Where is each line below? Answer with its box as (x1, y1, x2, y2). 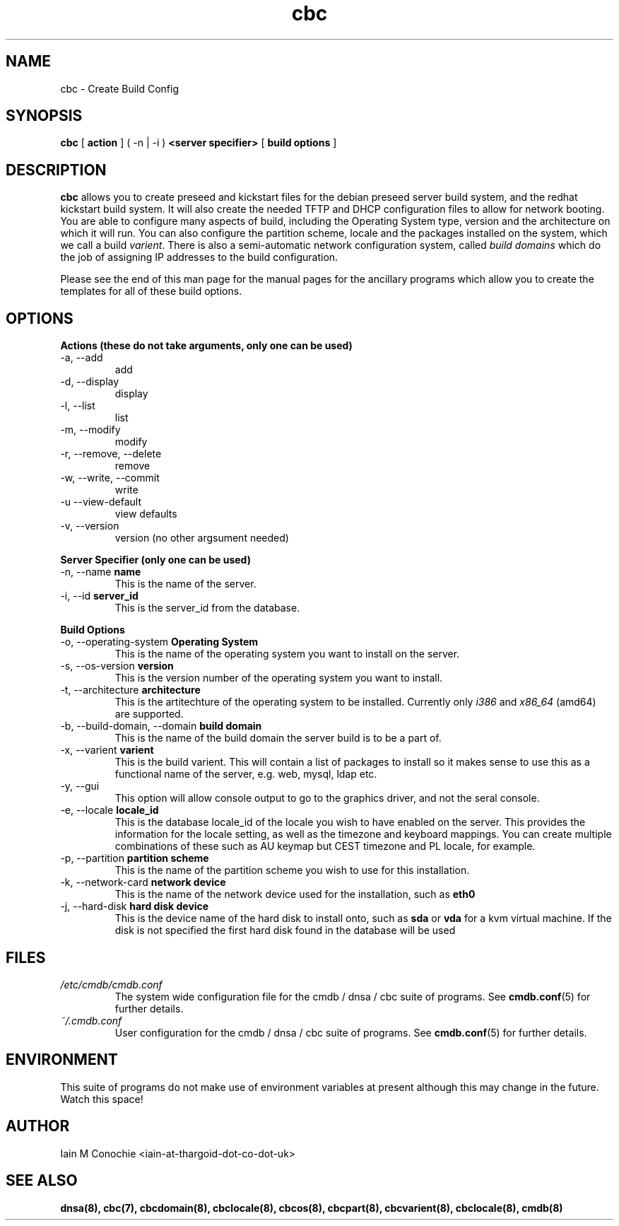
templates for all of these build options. (60, 285, 242, 298)
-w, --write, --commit (60, 472, 160, 484)
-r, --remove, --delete (60, 448, 162, 460)
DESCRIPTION (6, 160, 107, 179)
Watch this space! (60, 1092, 143, 1105)
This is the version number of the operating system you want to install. (114, 672, 443, 684)
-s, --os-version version (60, 660, 174, 672)
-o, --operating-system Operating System (60, 636, 258, 648)
